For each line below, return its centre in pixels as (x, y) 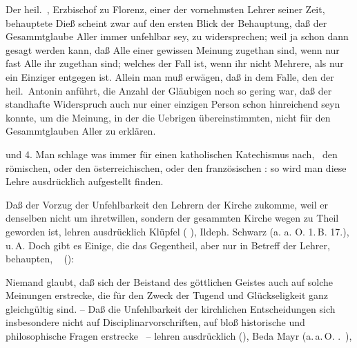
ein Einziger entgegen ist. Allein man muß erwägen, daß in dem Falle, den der (170, 76)
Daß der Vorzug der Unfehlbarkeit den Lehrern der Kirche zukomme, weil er (167, 204)
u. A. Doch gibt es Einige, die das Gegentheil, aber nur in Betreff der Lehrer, (168, 245)
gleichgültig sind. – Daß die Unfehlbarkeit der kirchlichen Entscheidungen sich (171, 308)
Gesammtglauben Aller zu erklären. (81, 131)
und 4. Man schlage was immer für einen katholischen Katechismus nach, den (172, 154)
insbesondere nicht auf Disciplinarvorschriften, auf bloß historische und (155, 322)
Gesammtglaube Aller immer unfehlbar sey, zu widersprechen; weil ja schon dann (177, 36)
